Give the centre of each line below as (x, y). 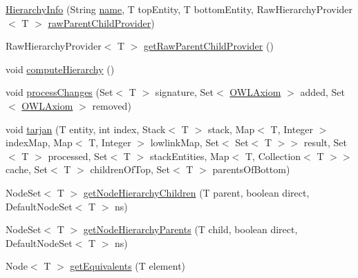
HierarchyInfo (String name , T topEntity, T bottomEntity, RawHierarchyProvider (179, 9)
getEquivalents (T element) (128, 266)
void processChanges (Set (59, 92)
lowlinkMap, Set (185, 142)
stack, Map (231, 129)
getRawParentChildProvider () (209, 46)
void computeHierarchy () (60, 69)
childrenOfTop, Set (130, 169)
